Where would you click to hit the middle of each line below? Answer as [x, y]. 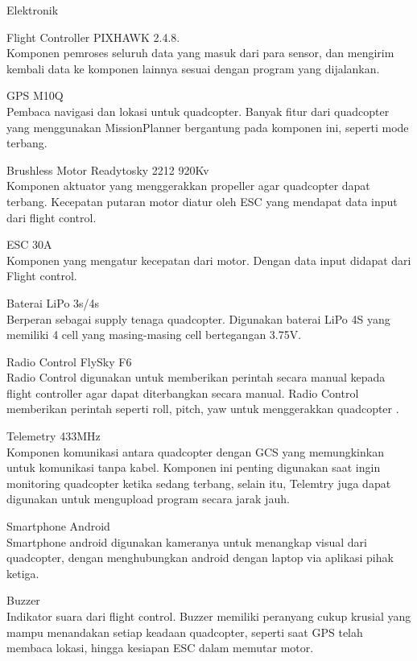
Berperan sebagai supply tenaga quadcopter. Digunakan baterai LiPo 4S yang [198, 318]
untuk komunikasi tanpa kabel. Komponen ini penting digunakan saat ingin [194, 467]
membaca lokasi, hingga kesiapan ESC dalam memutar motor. [160, 648]
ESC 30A [29, 244]
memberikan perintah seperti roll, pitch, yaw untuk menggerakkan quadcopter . [203, 409]
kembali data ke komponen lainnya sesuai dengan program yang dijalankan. [193, 68]
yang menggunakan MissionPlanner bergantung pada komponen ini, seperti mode [208, 127]
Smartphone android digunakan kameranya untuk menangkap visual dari [187, 541]
